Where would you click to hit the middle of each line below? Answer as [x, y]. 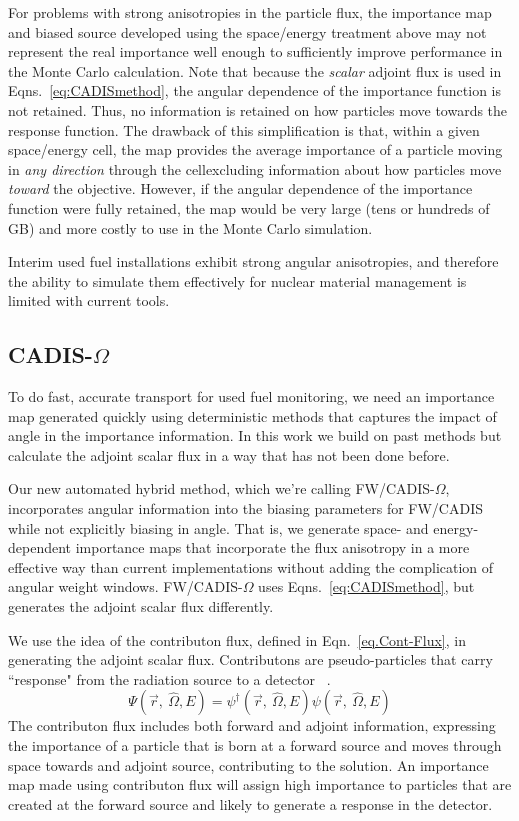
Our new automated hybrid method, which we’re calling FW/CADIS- [221, 488]
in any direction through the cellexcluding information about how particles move [255, 168]
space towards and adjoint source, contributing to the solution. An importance [248, 764]
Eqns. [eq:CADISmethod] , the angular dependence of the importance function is [255, 90]
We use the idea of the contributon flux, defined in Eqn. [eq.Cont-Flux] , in [237, 639]
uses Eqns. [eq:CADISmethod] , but [366, 586]
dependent [40, 547]
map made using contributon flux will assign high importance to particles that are [260, 784]
